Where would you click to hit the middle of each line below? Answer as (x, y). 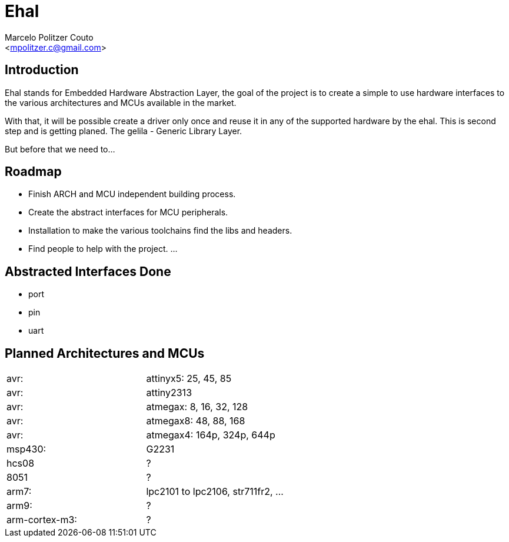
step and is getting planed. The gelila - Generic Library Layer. (124, 131)
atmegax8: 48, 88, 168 (196, 421)
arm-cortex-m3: (42, 520)
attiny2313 (169, 393)
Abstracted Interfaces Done (88, 271)
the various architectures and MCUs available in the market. (121, 102)
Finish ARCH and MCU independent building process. (132, 194)
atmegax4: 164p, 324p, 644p (211, 435)
